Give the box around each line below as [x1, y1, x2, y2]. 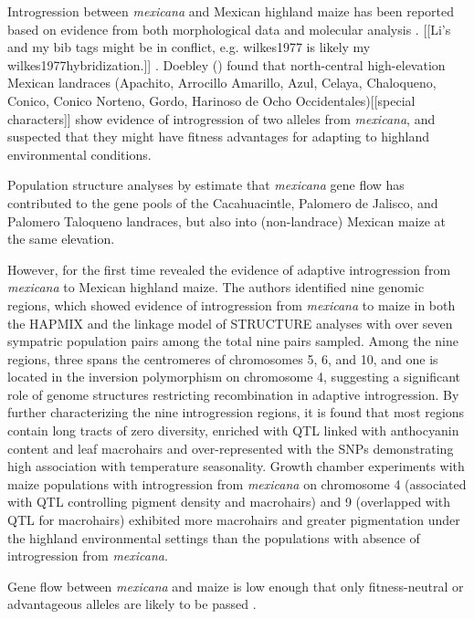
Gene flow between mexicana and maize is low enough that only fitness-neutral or [7, 576, 464, 595]
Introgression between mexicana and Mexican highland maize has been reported [7, 2, 455, 20]
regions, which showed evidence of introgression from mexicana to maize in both [7, 295, 456, 314]
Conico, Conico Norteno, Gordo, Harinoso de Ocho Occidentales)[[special [7, 90, 416, 110]
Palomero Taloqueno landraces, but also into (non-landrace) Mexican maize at [7, 211, 446, 230]
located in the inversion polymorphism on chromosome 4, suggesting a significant [7, 367, 461, 386]
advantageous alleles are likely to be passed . [7, 594, 257, 614]
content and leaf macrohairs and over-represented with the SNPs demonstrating [7, 438, 454, 457]
